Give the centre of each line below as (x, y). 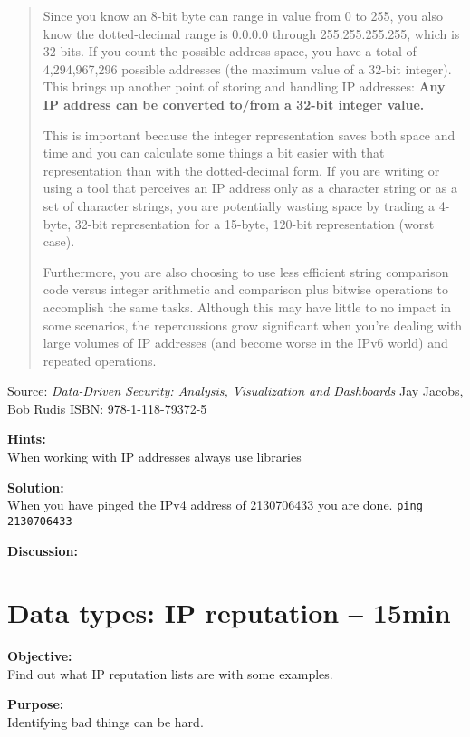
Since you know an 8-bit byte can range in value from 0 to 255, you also (243, 15)
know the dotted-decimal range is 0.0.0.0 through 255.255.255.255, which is (251, 33)
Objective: (40, 656)
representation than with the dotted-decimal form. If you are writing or (241, 170)
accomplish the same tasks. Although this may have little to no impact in (247, 306)
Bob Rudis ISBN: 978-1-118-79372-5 (107, 408)
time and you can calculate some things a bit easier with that (214, 153)
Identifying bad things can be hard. (106, 722)
